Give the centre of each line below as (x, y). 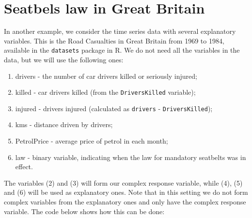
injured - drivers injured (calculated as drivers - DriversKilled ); (114, 108)
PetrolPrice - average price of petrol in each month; (92, 141)
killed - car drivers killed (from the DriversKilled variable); (105, 92)
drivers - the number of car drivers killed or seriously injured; (106, 76)
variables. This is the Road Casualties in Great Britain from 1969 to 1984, (114, 40)
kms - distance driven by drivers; (64, 124)
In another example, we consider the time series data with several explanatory (120, 31)
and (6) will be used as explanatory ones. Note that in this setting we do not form (126, 192)
